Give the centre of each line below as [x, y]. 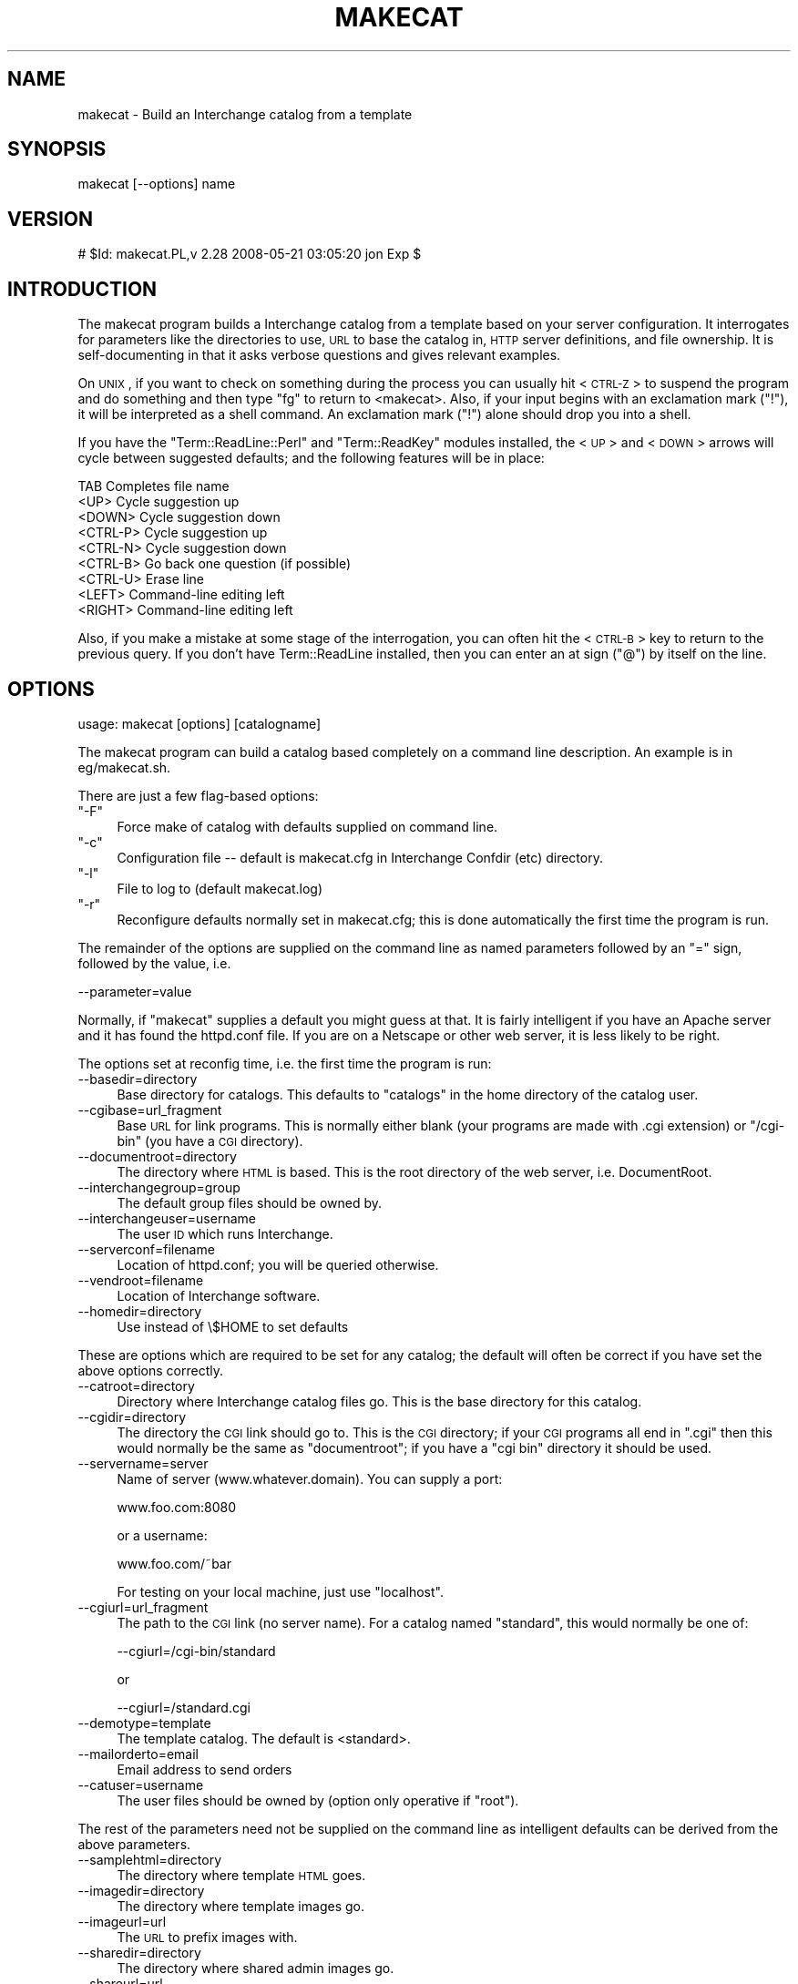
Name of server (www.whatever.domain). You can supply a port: [310, 1478]
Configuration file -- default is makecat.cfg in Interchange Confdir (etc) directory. [360, 857]
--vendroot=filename [141, 1280]
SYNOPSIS [57, 149]
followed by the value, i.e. [154, 963]
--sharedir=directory [139, 1952]
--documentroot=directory [157, 1156]
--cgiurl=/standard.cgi [184, 1707]
